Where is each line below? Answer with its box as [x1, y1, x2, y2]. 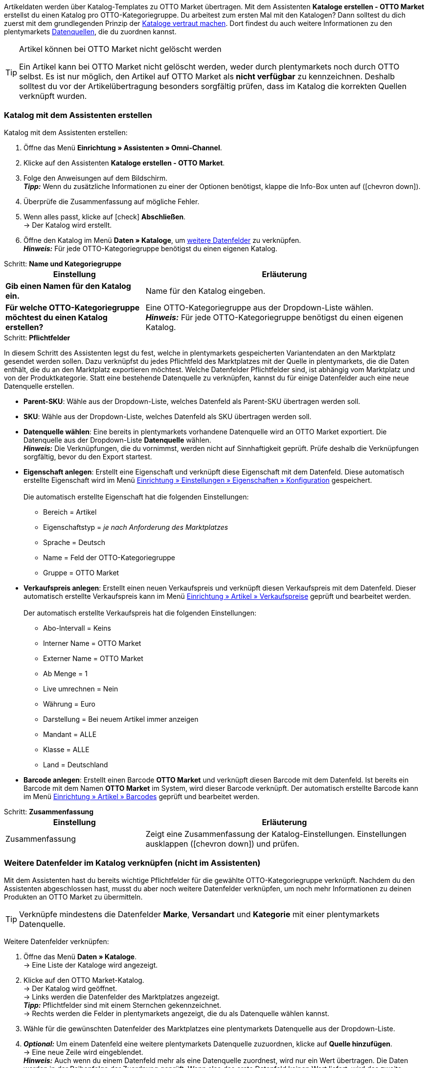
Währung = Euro [43, 699, 95, 708]
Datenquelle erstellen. [4, 381, 74, 390]
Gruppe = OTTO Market [43, 568, 119, 577]
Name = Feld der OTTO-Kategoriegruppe [43, 553, 176, 562]
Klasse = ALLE [43, 745, 90, 754]
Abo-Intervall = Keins [43, 623, 111, 632]
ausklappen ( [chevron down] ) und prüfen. [145, 838, 299, 849]
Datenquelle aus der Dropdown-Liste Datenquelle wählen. [23, 435, 211, 444]
